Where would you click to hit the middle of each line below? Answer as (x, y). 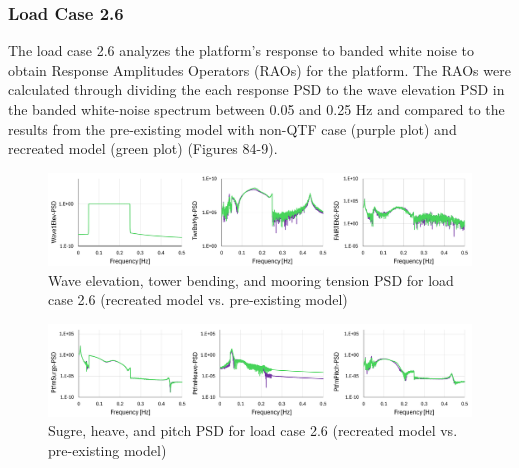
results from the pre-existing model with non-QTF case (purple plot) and (232, 128)
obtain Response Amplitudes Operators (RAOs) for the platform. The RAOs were (259, 69)
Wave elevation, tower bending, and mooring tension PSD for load (251, 279)
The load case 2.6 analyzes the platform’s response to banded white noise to (241, 50)
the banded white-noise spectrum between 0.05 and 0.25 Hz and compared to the (256, 109)
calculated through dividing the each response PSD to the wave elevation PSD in (256, 89)
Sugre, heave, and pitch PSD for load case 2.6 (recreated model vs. (253, 430)
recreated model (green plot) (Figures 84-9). (143, 148)
